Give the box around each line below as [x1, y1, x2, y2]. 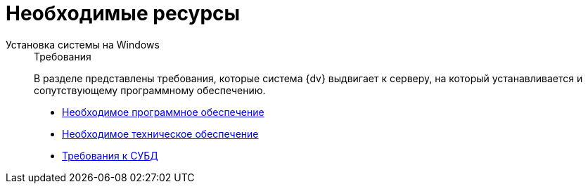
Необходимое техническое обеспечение [62, 127, 259, 140]
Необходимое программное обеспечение [62, 105, 264, 118]
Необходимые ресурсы [6, 1, 241, 25]
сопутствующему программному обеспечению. [34, 84, 266, 96]
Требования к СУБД [62, 149, 158, 162]
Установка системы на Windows [6, 38, 160, 51]
